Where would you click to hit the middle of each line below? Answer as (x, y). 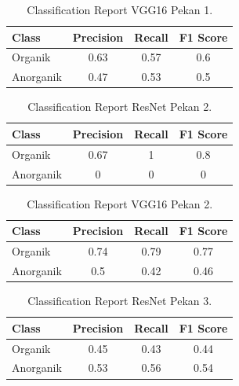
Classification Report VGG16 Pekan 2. (120, 203)
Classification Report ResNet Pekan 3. (120, 301)
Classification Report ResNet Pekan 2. (120, 107)
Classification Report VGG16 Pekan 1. (120, 9)
